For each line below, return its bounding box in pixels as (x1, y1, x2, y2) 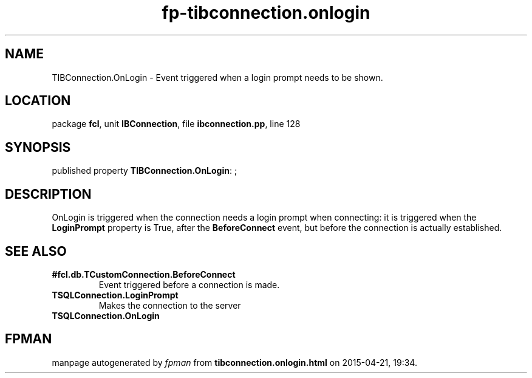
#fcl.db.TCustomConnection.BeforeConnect (52, 269, 236, 280)
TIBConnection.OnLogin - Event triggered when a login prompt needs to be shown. (52, 72, 383, 83)
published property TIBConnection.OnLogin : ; (52, 165, 237, 176)
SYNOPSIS (5, 139, 71, 155)
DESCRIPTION (5, 186, 92, 202)
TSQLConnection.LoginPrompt (52, 289, 179, 300)
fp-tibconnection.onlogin (162, 2, 370, 23)
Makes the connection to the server (98, 300, 241, 311)
